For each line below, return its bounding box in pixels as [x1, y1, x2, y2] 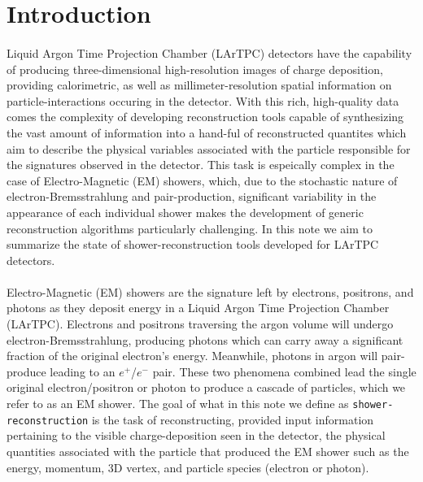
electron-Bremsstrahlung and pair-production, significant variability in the [7, 188, 377, 205]
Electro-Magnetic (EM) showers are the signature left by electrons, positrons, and [7, 283, 414, 300]
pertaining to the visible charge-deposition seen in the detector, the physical [7, 427, 386, 444]
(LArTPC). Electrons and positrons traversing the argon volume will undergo [7, 315, 394, 332]
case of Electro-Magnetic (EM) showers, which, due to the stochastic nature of [7, 172, 398, 189]
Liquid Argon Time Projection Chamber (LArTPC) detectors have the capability [7, 44, 412, 61]
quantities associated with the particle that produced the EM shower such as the [7, 442, 409, 459]
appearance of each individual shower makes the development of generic [7, 203, 364, 220]
